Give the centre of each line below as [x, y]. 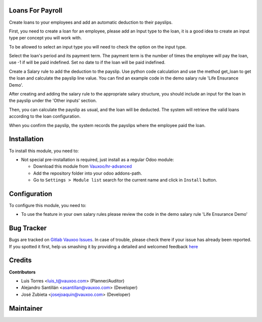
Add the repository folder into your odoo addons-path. [88, 173]
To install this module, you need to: [44, 151]
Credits [20, 260]
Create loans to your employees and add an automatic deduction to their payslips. [91, 22]
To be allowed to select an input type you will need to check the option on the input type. [98, 47]
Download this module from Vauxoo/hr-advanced [82, 166]
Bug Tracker [28, 228]
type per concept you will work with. [45, 38]
